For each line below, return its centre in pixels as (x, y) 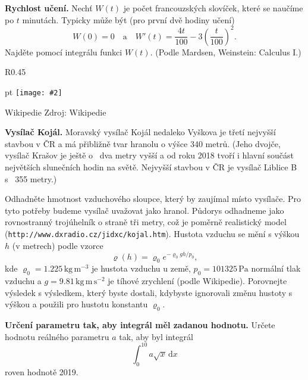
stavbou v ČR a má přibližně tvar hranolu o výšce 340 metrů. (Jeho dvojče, (143, 143)
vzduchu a (23, 281)
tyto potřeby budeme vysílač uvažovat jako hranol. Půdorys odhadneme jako (144, 210)
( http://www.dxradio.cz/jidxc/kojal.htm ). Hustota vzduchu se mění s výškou (152, 233)
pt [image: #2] (34, 91)
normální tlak (276, 268)
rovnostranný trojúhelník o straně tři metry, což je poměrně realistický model (146, 222)
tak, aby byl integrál (156, 336)
